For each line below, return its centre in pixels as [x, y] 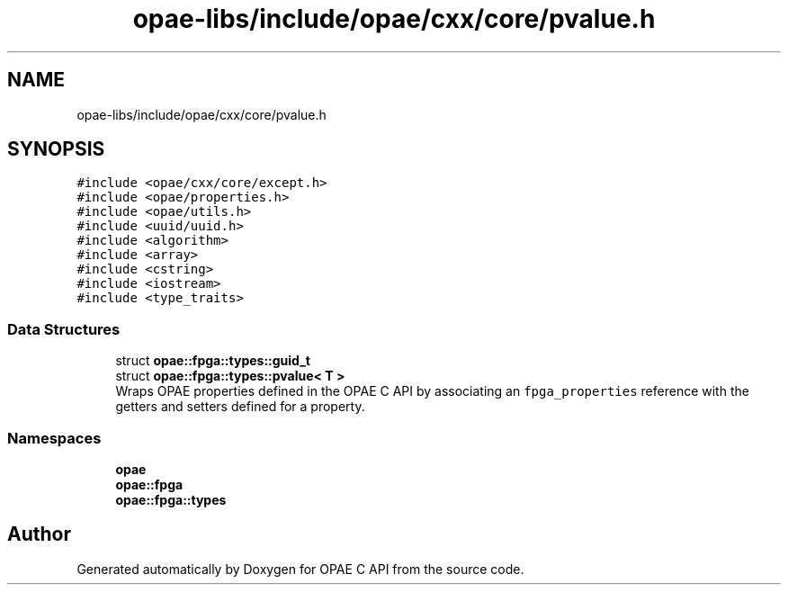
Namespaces [54, 438]
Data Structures [64, 329]
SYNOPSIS [56, 149]
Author [39, 534]
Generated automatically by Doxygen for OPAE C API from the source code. [300, 569]
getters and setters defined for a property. [240, 407]
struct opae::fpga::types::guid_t [213, 361]
